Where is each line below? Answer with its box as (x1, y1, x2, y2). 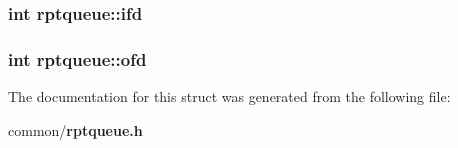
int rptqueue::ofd (8, 46, 147, 71)
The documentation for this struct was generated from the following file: (8, 86, 451, 107)
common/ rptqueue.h (8, 119, 143, 140)
